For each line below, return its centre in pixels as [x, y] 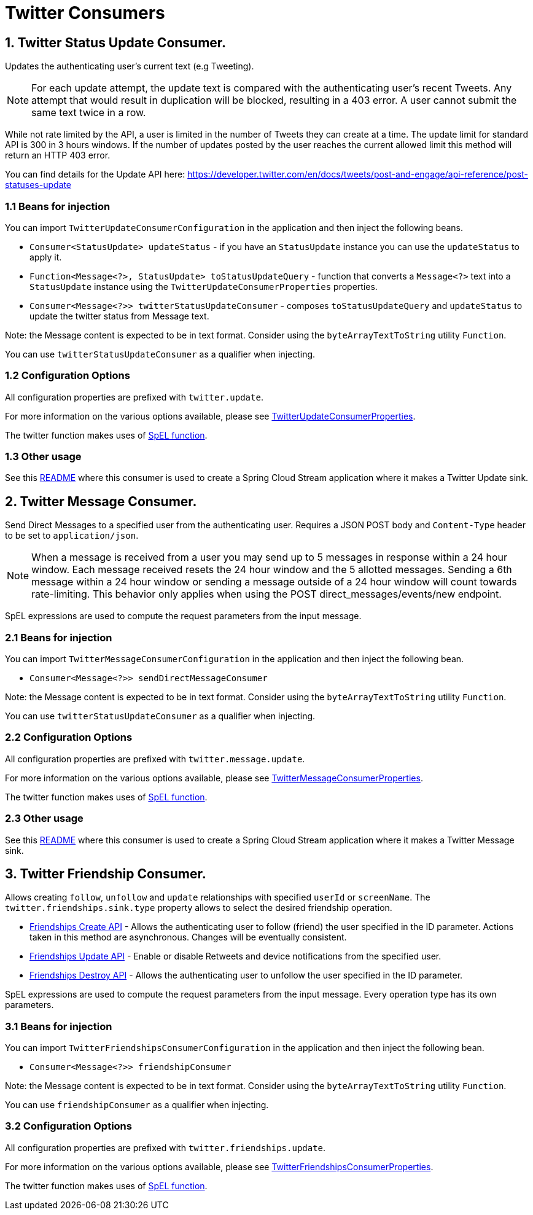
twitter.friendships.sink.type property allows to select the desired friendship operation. [199, 908]
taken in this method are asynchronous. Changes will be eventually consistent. [188, 937]
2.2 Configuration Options [69, 737]
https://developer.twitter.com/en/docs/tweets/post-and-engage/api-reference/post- [358, 174]
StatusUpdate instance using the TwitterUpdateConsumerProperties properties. [204, 286]
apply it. [46, 257]
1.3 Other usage [43, 457]
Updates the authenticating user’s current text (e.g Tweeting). [130, 66]
